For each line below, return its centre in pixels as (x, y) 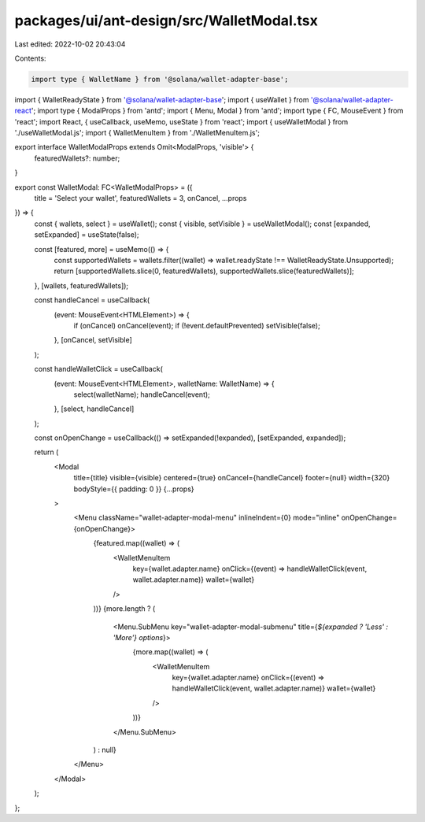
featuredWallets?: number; (77, 158)
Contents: (30, 58)
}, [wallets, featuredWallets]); (81, 285)
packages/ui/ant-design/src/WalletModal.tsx (166, 20)
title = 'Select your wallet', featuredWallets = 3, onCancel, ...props (140, 198)
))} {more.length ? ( (124, 609)
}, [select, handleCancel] (94, 409)
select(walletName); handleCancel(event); (142, 394)
